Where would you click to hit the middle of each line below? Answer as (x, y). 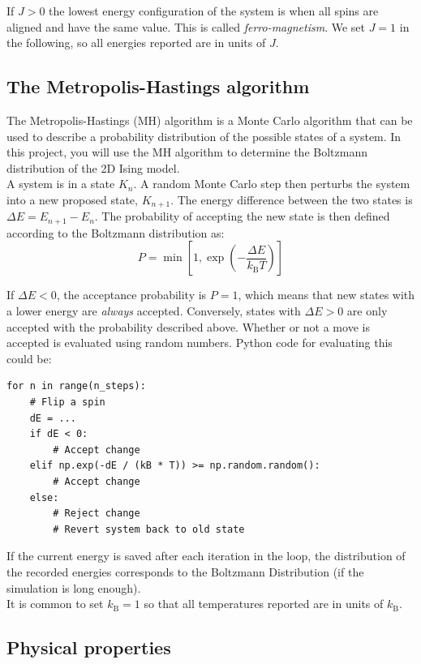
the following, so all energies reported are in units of (136, 43)
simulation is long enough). (74, 587)
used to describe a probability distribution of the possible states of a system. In (204, 136)
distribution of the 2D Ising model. (93, 167)
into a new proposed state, (72, 199)
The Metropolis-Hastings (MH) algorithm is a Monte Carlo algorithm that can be (210, 120)
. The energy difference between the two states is (292, 199)
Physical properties (89, 647)
